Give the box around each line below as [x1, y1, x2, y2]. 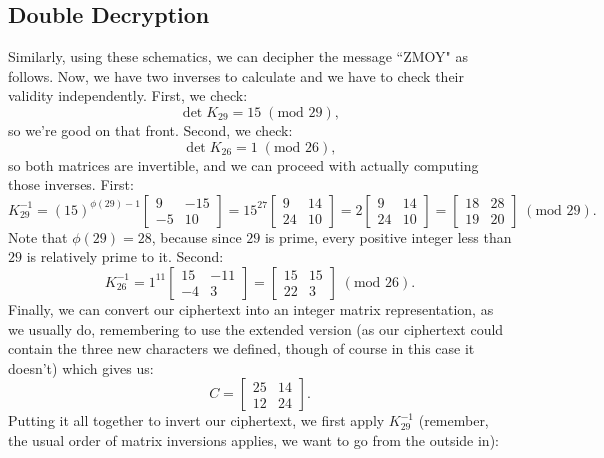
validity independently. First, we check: [8, 85, 248, 106]
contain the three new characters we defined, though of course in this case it [8, 338, 475, 359]
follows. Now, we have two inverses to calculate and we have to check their [8, 65, 464, 86]
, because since [151, 226, 242, 247]
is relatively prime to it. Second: [26, 246, 224, 267]
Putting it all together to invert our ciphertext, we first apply [8, 410, 385, 431]
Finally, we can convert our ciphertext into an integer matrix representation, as [8, 298, 494, 319]
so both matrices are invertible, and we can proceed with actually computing [8, 154, 479, 175]
